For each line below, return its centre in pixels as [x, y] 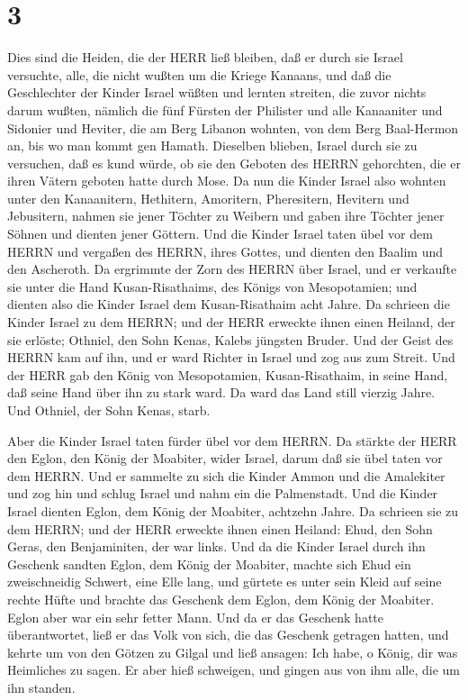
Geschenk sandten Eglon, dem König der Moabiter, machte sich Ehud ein [209, 564]
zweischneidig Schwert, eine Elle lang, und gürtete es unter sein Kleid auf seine [225, 582]
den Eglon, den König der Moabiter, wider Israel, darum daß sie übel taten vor [225, 458]
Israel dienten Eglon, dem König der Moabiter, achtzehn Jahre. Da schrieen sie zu [233, 510]
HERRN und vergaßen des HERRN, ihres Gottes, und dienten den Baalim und [225, 251]
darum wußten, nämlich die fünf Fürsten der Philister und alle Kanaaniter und [225, 109]
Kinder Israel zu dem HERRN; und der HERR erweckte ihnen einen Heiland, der [231, 322]
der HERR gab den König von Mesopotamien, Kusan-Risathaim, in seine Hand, [228, 374]
